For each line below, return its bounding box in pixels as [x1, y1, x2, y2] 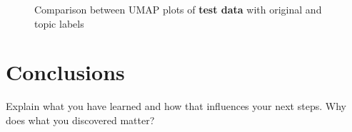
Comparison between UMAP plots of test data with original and [34, 2, 322, 16]
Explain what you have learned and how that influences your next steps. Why [6, 99, 346, 114]
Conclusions [6, 57, 125, 87]
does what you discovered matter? [6, 112, 155, 127]
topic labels [34, 16, 84, 31]
